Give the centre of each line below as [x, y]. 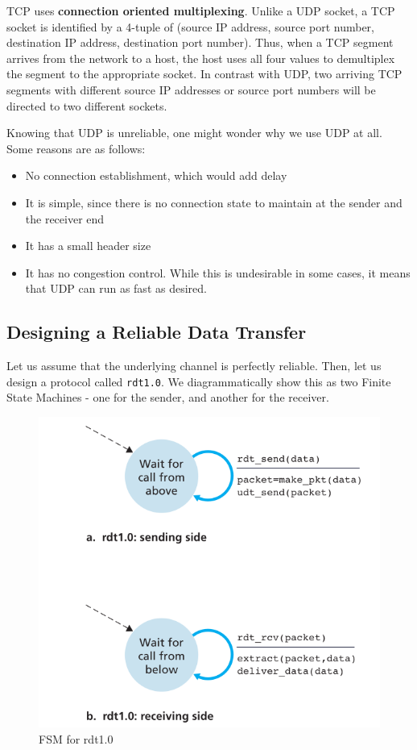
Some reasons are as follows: [76, 148]
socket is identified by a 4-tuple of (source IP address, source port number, [191, 26]
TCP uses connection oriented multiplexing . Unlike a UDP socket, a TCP [201, 10]
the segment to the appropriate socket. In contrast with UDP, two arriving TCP [204, 74]
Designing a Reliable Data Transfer [157, 332]
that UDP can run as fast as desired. [116, 288]
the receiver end [65, 218]
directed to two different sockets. [87, 105]
